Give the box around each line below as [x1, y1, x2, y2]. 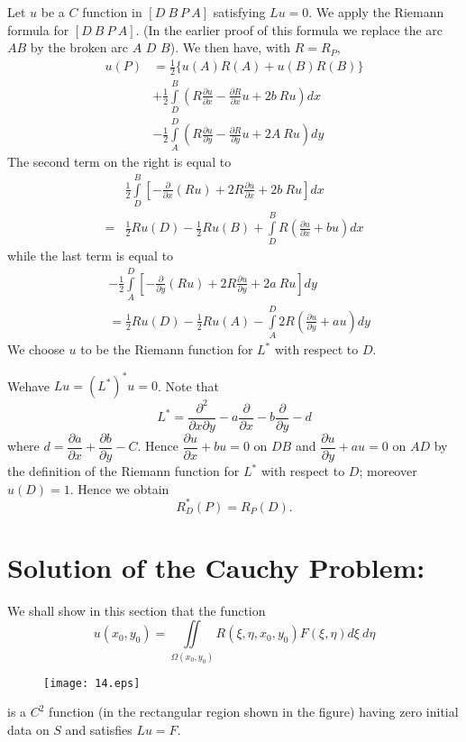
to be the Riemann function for [80, 340, 253, 359]
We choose [7, 340, 65, 359]
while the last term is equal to [7, 246, 174, 265]
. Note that [158, 376, 220, 395]
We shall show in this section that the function [7, 600, 266, 619]
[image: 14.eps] [43, 676, 141, 690]
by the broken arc [30, 38, 128, 57]
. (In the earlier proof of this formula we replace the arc [135, 20, 443, 39]
